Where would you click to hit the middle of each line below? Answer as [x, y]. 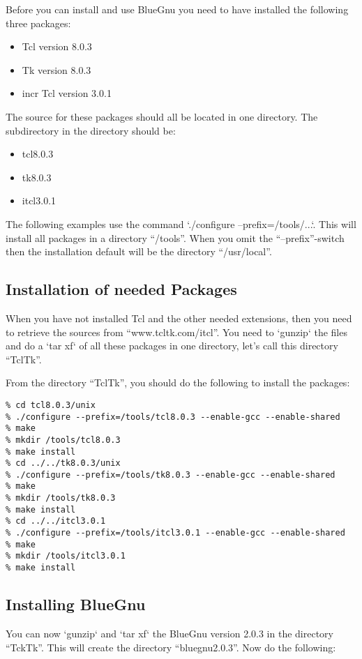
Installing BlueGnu [76, 604]
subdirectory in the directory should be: [91, 130]
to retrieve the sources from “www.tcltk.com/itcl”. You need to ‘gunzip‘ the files [176, 332]
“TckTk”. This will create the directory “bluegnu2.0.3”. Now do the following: [171, 647]
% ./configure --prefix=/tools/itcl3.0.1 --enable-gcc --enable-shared [175, 533]
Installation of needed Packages [121, 289]
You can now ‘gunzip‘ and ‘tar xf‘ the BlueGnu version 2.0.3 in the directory [169, 633]
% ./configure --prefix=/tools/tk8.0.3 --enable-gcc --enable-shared [171, 475]
